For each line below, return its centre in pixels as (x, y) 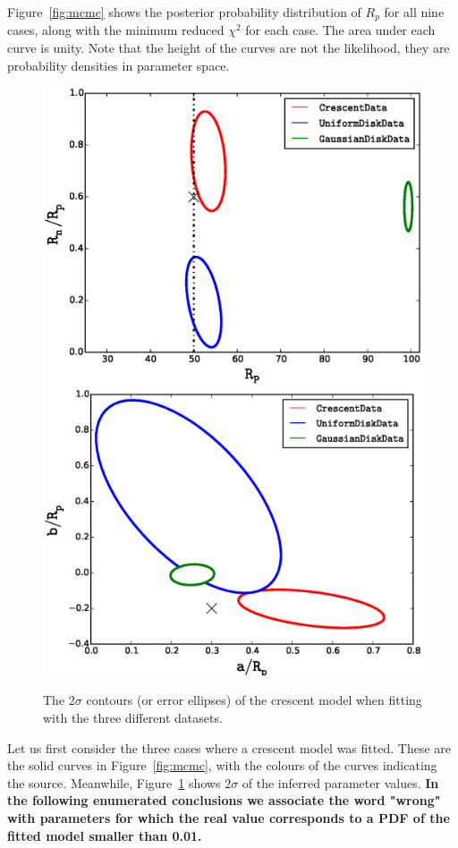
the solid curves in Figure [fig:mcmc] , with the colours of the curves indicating (222, 765)
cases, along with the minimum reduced (116, 30)
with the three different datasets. (133, 717)
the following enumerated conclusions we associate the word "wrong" (224, 800)
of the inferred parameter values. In (340, 782)
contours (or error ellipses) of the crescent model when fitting (254, 700)
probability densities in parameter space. (119, 65)
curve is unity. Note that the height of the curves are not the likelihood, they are (229, 48)
